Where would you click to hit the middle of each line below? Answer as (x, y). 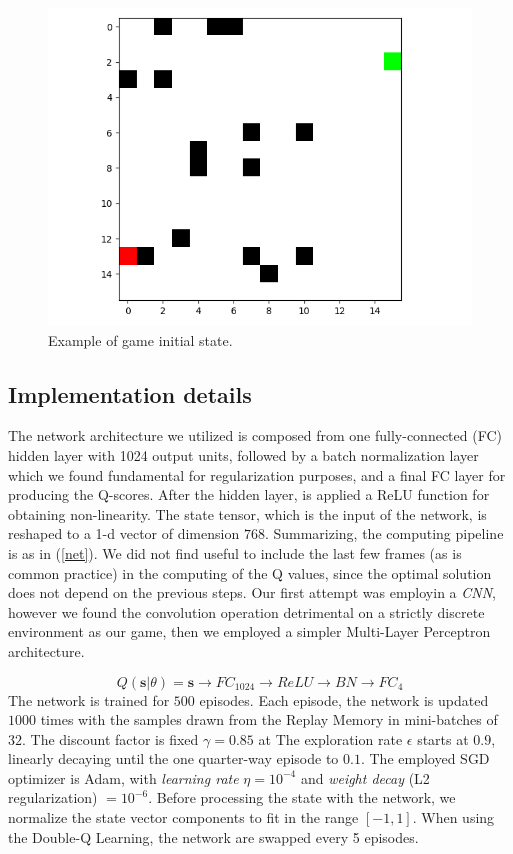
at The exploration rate (330, 738)
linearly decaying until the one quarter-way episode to (173, 758)
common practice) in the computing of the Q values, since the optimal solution (250, 572)
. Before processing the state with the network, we (302, 797)
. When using (453, 817)
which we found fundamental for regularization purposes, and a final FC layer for (257, 474)
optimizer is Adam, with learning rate (123, 777)
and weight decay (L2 (365, 777)
